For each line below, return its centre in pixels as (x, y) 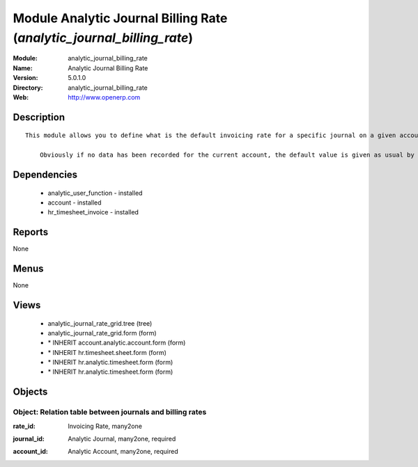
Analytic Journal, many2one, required (122, 439)
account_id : (30, 452)
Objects (30, 392)
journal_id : (29, 439)
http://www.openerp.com (104, 97)
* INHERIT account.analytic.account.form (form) (117, 343)
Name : (23, 68)
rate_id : (24, 426)
